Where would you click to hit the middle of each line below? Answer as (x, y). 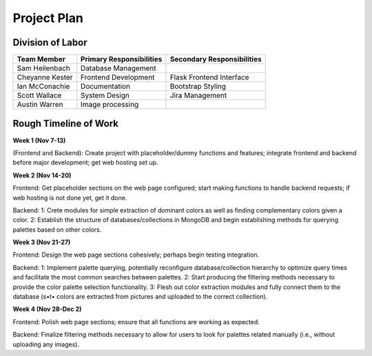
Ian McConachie (43, 86)
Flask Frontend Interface (209, 77)
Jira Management (198, 95)
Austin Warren (40, 105)
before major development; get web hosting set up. (85, 163)
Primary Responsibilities (121, 59)
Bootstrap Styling (198, 86)
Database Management (118, 68)
